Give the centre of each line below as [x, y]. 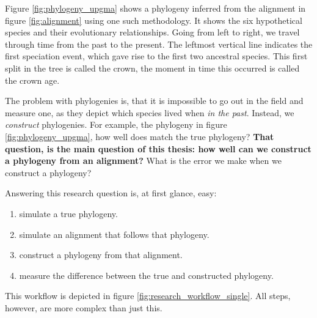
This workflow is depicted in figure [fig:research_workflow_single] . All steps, [148, 296]
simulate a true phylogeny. [68, 213]
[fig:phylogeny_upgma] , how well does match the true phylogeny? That [140, 136]
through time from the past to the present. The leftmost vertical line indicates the [159, 44]
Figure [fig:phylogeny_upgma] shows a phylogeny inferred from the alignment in [155, 8]
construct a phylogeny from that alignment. [101, 255]
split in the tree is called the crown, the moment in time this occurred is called [152, 68]
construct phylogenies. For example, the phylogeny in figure [116, 124]
